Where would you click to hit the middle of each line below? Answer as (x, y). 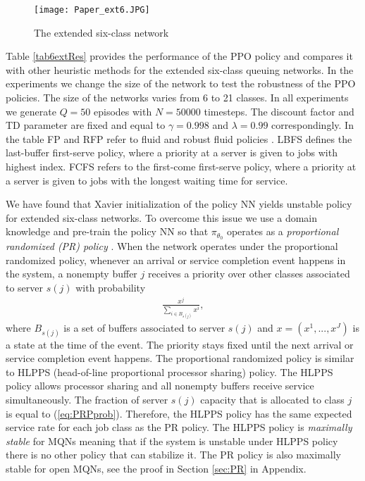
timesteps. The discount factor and (279, 111)
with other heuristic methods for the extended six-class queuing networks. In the (180, 69)
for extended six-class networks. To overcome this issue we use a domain (162, 217)
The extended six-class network (101, 32)
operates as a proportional (283, 231)
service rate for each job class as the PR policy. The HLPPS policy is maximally (179, 427)
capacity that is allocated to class (272, 399)
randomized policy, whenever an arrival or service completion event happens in (176, 260)
